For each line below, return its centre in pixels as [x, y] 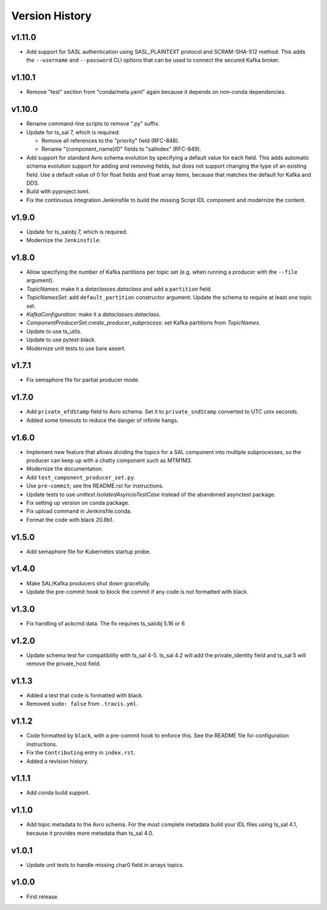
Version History [51, 16]
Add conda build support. [58, 793]
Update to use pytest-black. [61, 340]
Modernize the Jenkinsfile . [64, 240]
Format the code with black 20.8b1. [70, 519]
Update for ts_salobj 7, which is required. [77, 232]
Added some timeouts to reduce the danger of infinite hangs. [102, 420]
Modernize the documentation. [65, 469]
